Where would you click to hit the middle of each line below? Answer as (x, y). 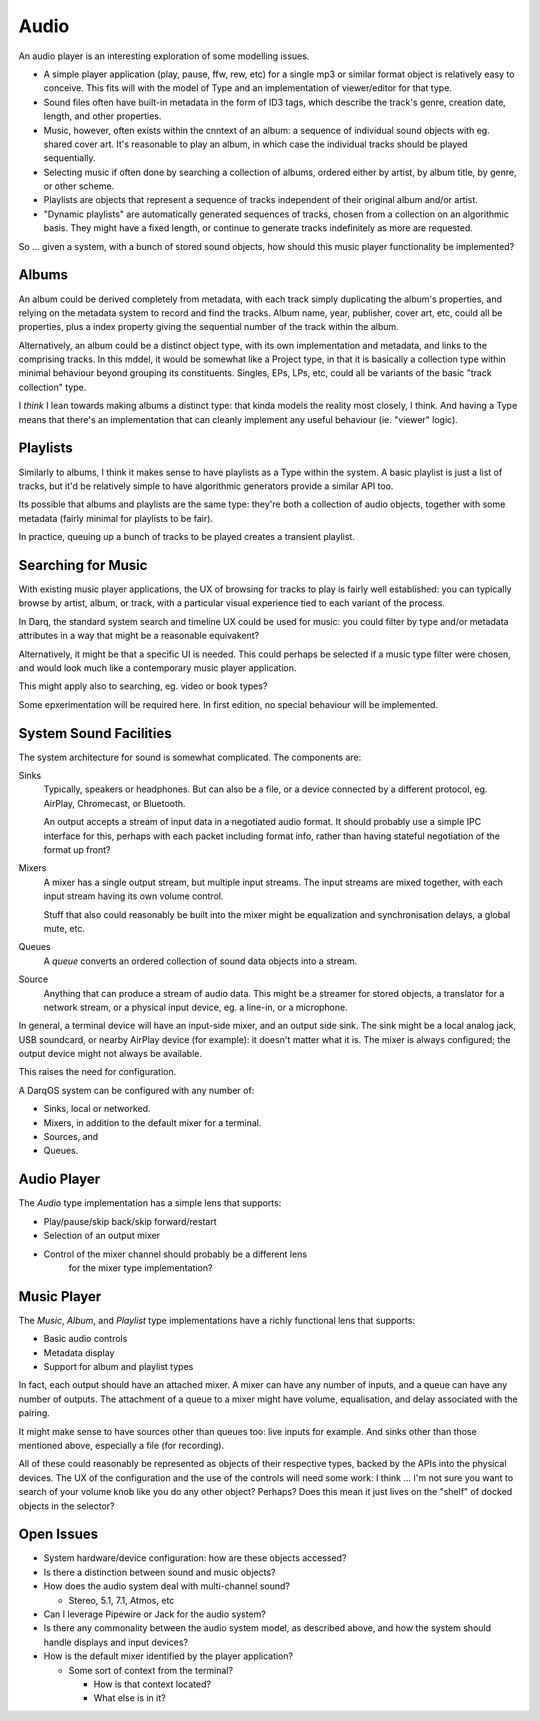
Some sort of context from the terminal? (151, 1670)
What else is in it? (129, 1698)
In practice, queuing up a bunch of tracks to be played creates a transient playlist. (186, 537)
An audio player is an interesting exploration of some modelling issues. (164, 56)
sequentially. (69, 158)
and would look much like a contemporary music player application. (157, 667)
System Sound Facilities (95, 733)
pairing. (34, 1413)
